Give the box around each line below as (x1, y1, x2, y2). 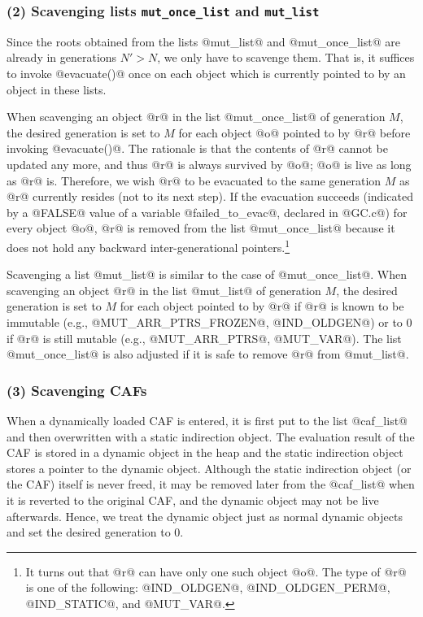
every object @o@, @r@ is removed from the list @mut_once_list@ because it (7, 219, 395, 237)
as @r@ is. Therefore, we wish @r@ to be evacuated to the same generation (7, 172, 382, 189)
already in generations (7, 49, 117, 66)
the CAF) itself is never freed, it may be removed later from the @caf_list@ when (7, 476, 415, 493)
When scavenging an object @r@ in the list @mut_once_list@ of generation (7, 108, 386, 125)
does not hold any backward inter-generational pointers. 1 (7, 236, 290, 255)
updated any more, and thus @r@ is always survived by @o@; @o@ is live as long (7, 155, 412, 172)
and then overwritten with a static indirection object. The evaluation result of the (7, 428, 415, 445)
